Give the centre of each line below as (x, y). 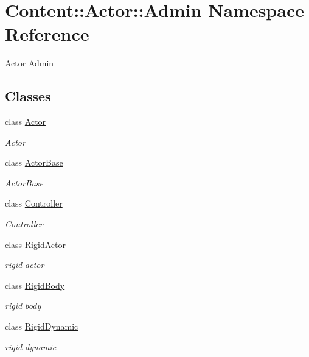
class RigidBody (35, 285)
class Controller (34, 203)
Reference (47, 34)
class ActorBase (34, 162)
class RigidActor (35, 244)
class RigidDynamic (42, 326)
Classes (28, 96)
